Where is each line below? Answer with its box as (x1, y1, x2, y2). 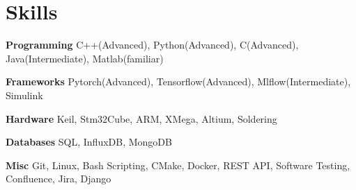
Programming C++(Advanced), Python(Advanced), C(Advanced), (6, 37, 299, 52)
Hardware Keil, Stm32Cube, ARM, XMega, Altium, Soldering (6, 111, 277, 126)
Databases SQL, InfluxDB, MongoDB (6, 135, 172, 149)
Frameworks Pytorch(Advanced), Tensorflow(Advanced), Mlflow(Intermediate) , (6, 74, 351, 89)
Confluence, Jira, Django (6, 171, 111, 186)
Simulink (6, 87, 43, 102)
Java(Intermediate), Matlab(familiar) (6, 51, 164, 65)
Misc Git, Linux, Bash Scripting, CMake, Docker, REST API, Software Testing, (6, 157, 350, 172)
